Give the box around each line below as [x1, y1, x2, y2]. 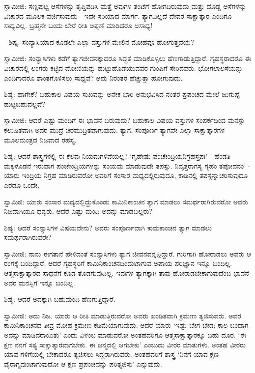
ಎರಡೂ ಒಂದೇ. [4, 179, 40, 190]
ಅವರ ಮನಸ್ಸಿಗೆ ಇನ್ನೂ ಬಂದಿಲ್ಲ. [4, 277, 75, 287]
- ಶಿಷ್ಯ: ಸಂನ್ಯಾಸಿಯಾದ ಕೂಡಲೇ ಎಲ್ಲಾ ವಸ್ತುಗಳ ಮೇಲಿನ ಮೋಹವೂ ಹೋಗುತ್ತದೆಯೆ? [4, 36, 194, 47]
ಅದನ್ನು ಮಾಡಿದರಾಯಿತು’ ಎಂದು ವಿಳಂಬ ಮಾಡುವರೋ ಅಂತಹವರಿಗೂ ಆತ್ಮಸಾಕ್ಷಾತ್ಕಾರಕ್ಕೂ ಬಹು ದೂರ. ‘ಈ [4, 330, 246, 340]
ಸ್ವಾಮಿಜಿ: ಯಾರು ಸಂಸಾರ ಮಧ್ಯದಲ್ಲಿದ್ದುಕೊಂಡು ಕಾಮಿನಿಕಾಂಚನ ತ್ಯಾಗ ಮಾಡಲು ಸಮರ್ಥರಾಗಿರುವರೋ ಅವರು [4, 196, 248, 206]
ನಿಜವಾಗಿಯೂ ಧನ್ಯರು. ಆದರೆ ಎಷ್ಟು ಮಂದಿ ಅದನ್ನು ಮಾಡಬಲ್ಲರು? [4, 206, 153, 216]
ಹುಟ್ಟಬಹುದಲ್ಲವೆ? [4, 98, 45, 109]
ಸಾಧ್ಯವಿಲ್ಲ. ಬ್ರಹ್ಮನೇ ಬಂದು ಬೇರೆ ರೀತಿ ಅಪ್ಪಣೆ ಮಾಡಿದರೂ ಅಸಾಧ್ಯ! [4, 20, 153, 30]
